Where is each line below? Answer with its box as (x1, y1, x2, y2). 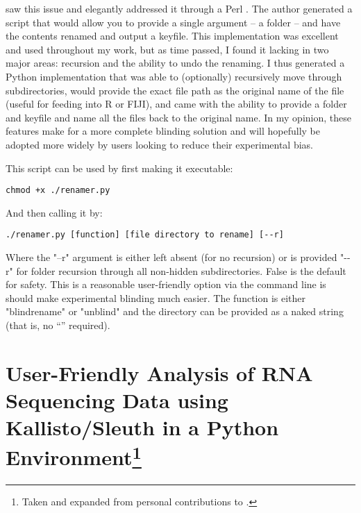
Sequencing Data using (6, 385, 228, 414)
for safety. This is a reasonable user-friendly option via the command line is (6, 277, 326, 292)
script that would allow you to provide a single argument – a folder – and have (6, 15, 341, 29)
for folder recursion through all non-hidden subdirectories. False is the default (16, 263, 346, 278)
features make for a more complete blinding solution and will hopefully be (6, 124, 320, 138)
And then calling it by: (6, 205, 103, 219)
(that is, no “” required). (6, 318, 110, 332)
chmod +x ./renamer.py (6, 185, 110, 196)
